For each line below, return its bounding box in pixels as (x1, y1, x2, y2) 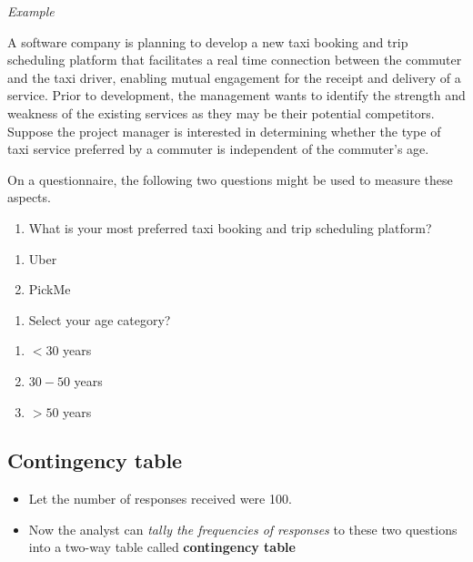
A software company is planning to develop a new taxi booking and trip (7, 32, 408, 51)
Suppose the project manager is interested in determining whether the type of (7, 121, 441, 140)
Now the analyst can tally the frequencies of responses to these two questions (28, 519, 458, 538)
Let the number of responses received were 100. (28, 489, 292, 508)
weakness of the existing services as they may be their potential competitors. (7, 103, 435, 122)
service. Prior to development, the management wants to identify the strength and (7, 86, 466, 105)
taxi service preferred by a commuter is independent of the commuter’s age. (7, 139, 429, 158)
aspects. (7, 188, 51, 207)
